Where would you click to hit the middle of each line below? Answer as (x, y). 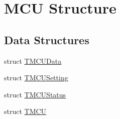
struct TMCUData (33, 61)
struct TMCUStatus (35, 94)
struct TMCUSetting (36, 78)
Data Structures (47, 39)
